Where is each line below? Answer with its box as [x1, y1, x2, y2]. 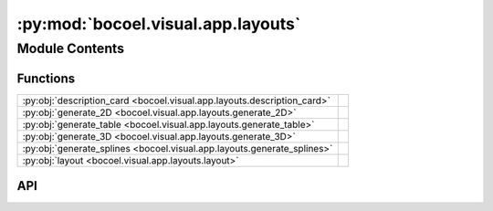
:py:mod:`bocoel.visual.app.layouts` [16, 14, 301, 34]
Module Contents [16, 40, 125, 57]
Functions [16, 70, 76, 86]
